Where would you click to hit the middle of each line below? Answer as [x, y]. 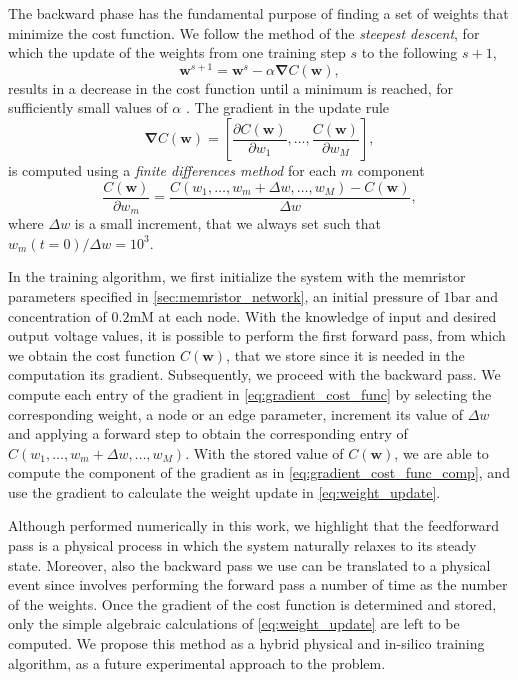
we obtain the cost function [92, 354]
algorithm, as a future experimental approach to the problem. [197, 662]
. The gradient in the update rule [287, 107]
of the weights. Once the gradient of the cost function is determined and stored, [252, 603]
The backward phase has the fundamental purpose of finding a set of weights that [258, 13]
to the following [409, 52]
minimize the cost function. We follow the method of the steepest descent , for [244, 32]
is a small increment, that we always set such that [227, 223]
